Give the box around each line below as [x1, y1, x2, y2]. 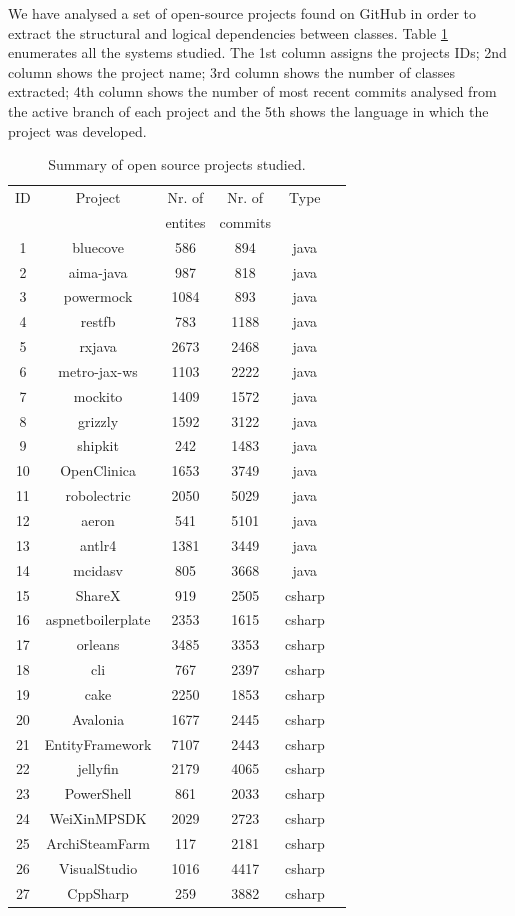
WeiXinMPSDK [49, 808, 147, 829]
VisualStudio [58, 857, 138, 878]
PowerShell [64, 783, 132, 804]
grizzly [78, 410, 119, 431]
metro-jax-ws [58, 360, 138, 381]
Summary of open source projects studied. [48, 154, 306, 175]
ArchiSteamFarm [46, 832, 150, 853]
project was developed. [8, 120, 147, 141]
